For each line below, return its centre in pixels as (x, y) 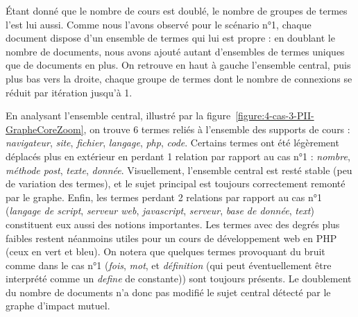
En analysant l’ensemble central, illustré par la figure (118, 115)
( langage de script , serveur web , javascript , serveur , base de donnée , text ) (160, 211)
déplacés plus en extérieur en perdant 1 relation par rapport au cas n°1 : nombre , (178, 156)
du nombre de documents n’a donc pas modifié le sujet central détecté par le (168, 292)
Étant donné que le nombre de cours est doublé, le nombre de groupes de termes (177, 10)
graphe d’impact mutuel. (58, 306)
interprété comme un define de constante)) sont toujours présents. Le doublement (179, 279)
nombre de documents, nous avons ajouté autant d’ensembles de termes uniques (175, 51)
